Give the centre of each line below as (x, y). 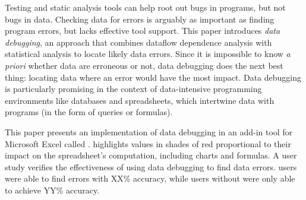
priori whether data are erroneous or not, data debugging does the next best (144, 65)
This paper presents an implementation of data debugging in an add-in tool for (149, 131)
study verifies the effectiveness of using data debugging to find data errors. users (151, 166)
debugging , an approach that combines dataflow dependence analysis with (138, 42)
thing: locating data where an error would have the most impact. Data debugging (153, 77)
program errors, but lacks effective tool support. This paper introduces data (143, 31)
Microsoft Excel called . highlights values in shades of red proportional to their (148, 143)
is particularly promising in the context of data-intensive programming (133, 89)
